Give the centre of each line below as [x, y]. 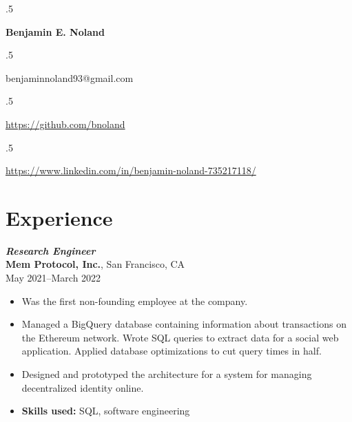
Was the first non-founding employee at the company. [135, 300]
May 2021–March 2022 [53, 278]
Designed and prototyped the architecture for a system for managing [167, 374]
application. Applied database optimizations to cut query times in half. [172, 351]
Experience [59, 217]
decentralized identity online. [83, 387]
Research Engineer [51, 250]
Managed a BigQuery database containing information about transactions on [184, 324]
